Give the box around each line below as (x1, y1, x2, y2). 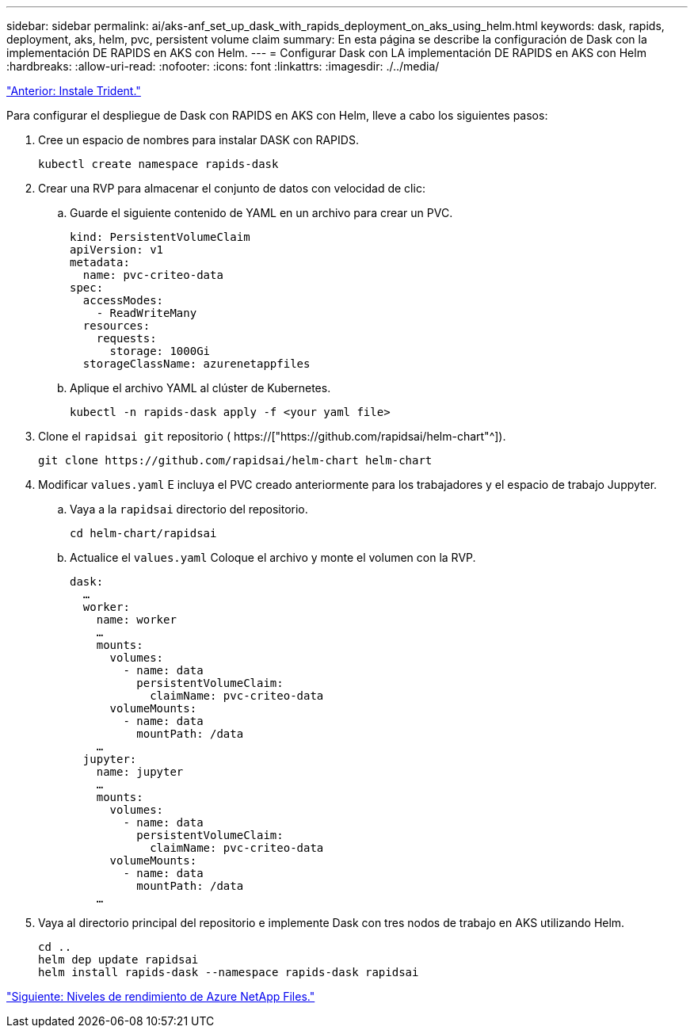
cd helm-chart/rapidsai (70, 527, 217, 540)
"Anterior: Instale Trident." (6, 84, 141, 97)
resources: (82, 319, 151, 332)
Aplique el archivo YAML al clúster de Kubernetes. (70, 381, 331, 395)
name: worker (96, 613, 177, 626)
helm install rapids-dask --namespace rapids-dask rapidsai (38, 966, 419, 979)
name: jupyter (96, 765, 184, 778)
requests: (96, 332, 157, 345)
